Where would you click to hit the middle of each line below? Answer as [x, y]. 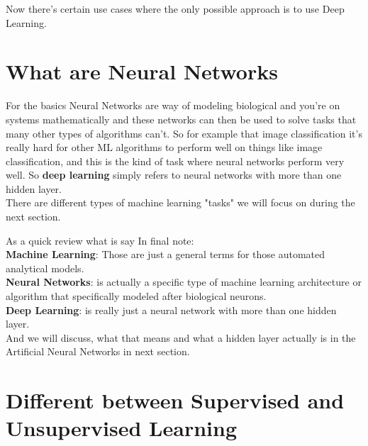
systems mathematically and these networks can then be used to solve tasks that [181, 119]
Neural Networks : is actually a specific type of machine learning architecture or [184, 282]
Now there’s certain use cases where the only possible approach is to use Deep [175, 9]
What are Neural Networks [142, 71]
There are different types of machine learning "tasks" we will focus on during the [180, 202]
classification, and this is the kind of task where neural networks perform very [175, 161]
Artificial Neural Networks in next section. [98, 351]
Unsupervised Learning [121, 428]
